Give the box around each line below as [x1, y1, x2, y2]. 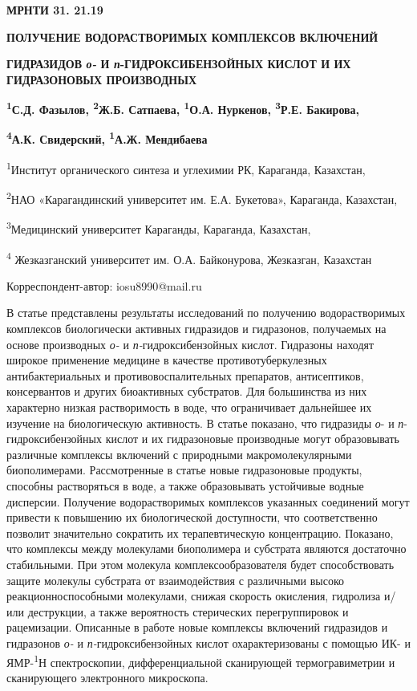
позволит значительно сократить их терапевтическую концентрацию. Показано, [6, 524, 394, 541]
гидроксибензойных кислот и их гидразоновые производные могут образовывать [6, 430, 399, 447]
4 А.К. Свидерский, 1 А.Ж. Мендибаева [6, 128, 208, 148]
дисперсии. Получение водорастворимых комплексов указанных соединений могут [6, 493, 410, 510]
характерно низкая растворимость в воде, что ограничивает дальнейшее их [6, 399, 372, 416]
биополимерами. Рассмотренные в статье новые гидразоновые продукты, [6, 461, 362, 478]
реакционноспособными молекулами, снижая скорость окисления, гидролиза [6, 587, 381, 604]
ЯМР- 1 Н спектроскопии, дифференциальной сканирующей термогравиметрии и [6, 651, 395, 670]
